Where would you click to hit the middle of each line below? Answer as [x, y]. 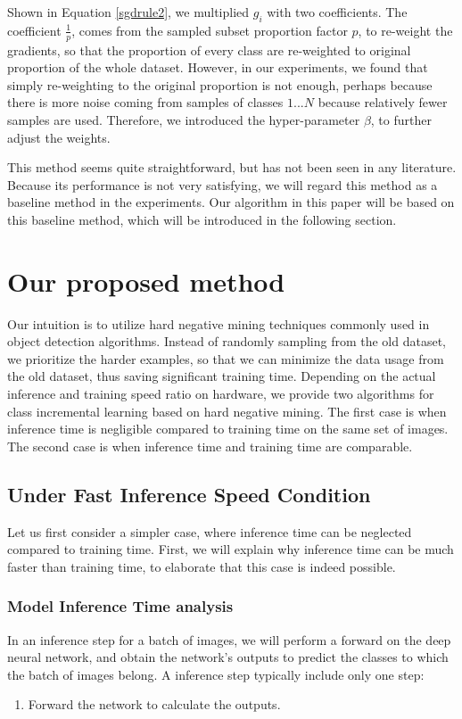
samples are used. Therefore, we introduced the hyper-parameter [184, 120]
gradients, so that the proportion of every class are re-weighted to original [209, 50]
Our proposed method [146, 281]
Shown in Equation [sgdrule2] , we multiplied [128, 12]
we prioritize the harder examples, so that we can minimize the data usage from [226, 358]
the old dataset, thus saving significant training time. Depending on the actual [222, 376]
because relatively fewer [383, 102]
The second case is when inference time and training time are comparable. [210, 446]
